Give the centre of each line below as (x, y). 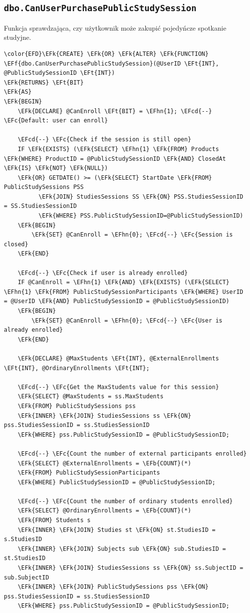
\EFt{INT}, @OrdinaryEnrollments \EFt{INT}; (77, 368)
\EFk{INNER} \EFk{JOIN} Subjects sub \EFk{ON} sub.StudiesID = (122, 549)
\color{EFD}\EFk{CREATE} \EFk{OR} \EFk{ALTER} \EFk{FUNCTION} (106, 54)
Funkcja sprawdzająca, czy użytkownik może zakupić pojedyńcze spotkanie (115, 27)
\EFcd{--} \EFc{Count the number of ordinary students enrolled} (125, 501)
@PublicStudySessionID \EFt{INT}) (60, 73)
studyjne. (18, 37)
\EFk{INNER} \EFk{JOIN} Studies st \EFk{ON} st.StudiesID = (117, 530)
